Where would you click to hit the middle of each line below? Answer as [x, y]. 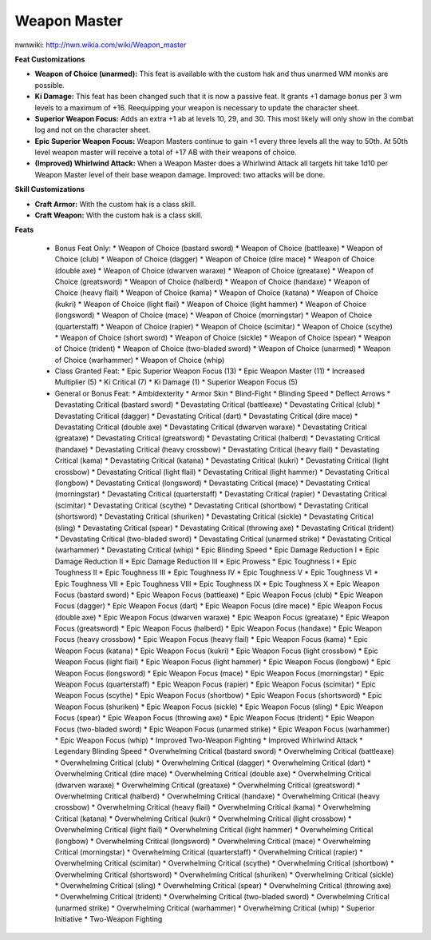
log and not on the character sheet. [93, 130]
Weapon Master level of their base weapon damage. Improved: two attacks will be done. [180, 174]
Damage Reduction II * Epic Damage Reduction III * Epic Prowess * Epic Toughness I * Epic [206, 561]
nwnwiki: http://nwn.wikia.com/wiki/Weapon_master [101, 45]
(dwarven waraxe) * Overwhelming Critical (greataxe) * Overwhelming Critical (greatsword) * [208, 785]
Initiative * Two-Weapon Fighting [109, 919]
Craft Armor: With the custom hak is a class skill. [115, 204]
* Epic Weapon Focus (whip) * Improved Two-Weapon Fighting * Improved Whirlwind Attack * [209, 740]
